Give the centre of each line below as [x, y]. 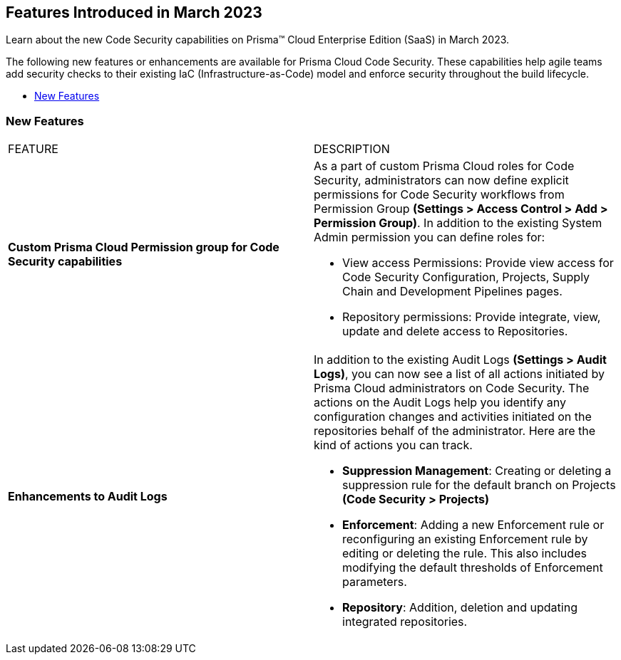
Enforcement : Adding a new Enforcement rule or [473, 525]
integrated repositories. [405, 622]
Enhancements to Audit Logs [88, 497]
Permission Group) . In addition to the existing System [458, 223]
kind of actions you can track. [393, 445]
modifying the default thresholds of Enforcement [473, 568]
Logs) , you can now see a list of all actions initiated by [459, 374]
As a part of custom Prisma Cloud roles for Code [444, 166]
